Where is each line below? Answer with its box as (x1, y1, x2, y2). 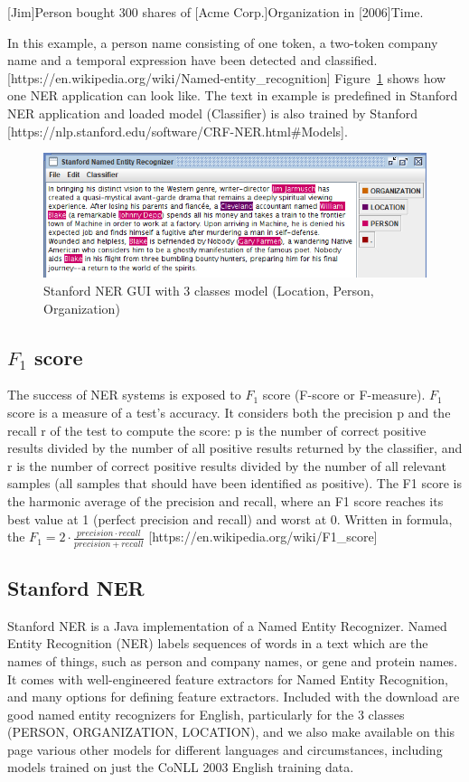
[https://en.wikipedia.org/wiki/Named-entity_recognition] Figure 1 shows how (7, 68, 446, 87)
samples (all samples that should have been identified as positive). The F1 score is (7, 474, 462, 493)
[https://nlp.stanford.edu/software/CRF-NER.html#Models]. (7, 121, 348, 140)
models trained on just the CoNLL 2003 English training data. (7, 758, 354, 777)
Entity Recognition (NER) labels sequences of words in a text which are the (7, 634, 428, 653)
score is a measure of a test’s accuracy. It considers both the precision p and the (7, 403, 451, 422)
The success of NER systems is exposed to (7, 385, 241, 404)
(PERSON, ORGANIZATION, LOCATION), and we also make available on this (7, 722, 455, 741)
